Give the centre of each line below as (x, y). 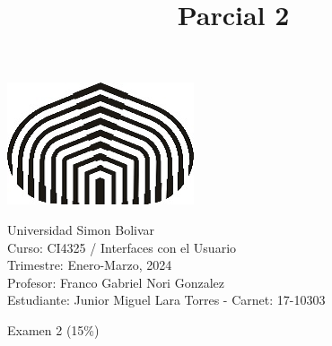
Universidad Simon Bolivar (81, 229)
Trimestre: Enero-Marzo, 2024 (90, 265)
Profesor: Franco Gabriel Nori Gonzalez (116, 282)
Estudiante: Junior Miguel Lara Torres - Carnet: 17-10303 (166, 300)
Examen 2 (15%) (53, 329)
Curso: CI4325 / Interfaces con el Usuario (122, 247)
